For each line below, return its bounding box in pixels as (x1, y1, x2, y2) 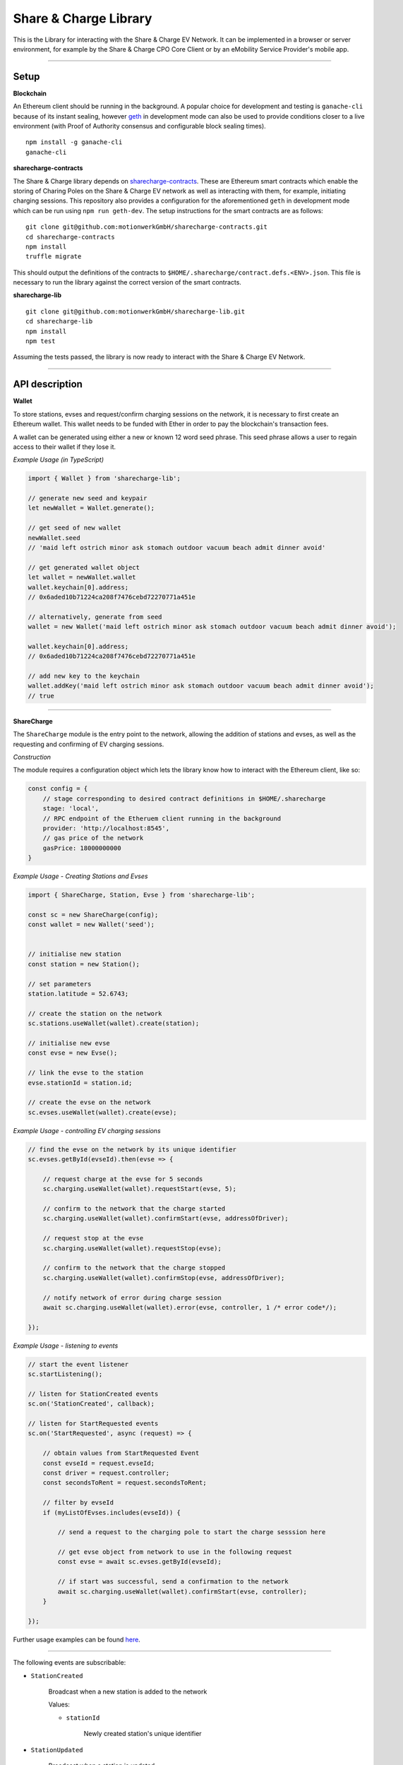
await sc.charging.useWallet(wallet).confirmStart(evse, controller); (57, 1587, 307, 1596)
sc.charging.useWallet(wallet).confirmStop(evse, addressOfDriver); (42, 1274, 285, 1281)
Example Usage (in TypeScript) (13, 455, 104, 464)
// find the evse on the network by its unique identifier (28, 1145, 236, 1154)
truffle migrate (25, 253, 82, 261)
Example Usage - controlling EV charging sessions (13, 1126, 162, 1135)
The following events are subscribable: (13, 1658, 126, 1667)
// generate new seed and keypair (28, 494, 148, 503)
